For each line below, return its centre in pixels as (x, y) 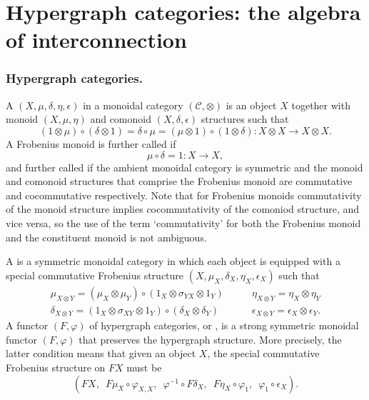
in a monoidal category (133, 105)
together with (321, 105)
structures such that (245, 119)
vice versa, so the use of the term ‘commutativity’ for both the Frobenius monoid (183, 222)
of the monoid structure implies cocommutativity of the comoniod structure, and (183, 209)
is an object (251, 105)
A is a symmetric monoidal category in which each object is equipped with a (173, 261)
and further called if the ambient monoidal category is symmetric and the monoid (184, 167)
